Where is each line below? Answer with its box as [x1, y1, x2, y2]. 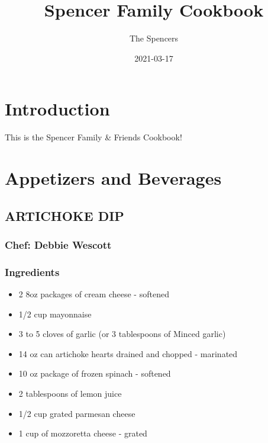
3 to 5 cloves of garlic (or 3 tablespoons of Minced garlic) [18, 328, 226, 340]
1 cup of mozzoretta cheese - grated [18, 427, 147, 439]
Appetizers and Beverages [5, 166, 222, 190]
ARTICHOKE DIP [5, 206, 124, 224]
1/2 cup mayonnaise [18, 307, 92, 320]
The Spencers [129, 32, 179, 44]
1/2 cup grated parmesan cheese [18, 407, 135, 419]
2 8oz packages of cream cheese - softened [18, 288, 169, 300]
